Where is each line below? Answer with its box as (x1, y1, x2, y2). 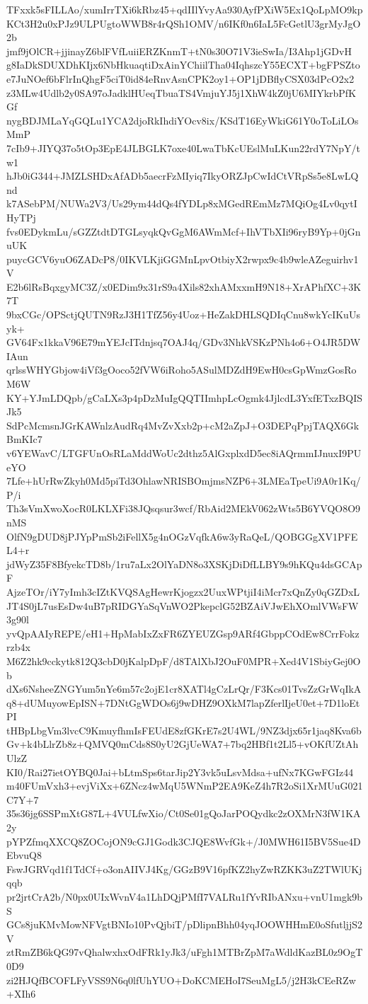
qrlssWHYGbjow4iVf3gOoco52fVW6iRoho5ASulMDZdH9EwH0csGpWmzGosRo (6, 362, 357, 377)
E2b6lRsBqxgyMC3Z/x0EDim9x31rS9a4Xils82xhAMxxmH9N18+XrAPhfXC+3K (6, 279, 362, 294)
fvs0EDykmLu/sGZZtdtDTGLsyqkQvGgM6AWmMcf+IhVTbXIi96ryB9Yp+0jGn (6, 224, 361, 238)
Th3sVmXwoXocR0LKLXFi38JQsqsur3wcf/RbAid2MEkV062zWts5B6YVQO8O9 (6, 501, 361, 516)
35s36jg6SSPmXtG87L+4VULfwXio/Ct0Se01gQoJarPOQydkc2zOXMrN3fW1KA (6, 806, 361, 821)
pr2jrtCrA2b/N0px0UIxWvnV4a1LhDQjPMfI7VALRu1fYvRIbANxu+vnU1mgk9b (6, 889, 363, 904)
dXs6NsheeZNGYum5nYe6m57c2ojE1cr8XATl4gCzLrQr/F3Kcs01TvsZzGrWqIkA (6, 681, 362, 696)
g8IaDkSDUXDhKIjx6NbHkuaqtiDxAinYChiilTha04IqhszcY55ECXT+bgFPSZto (6, 57, 360, 72)
